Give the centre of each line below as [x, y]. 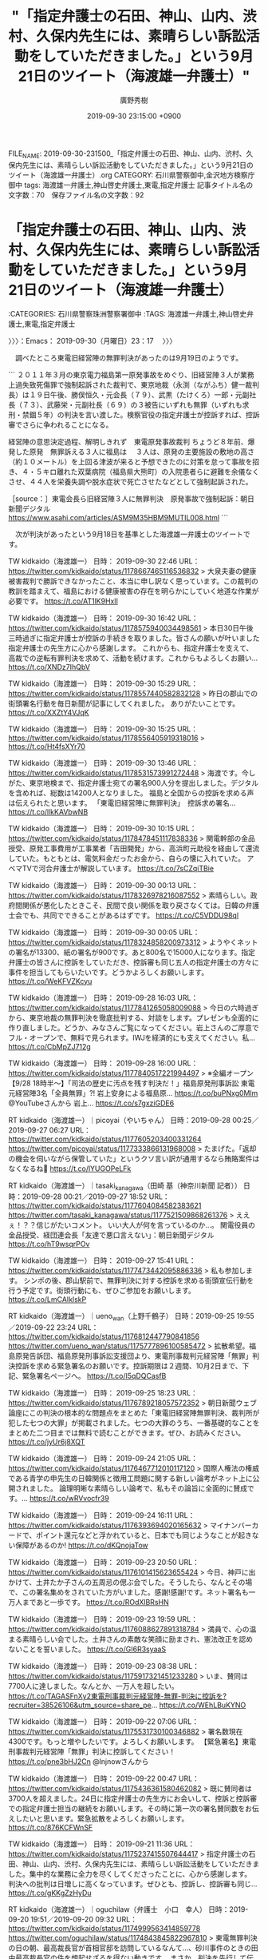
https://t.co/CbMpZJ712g [50, 1046]
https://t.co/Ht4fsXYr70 [47, 746]
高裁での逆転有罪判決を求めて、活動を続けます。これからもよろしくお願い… [133, 658]
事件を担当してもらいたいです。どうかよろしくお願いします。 [108, 972]
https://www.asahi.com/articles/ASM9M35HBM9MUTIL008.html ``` [118, 517]
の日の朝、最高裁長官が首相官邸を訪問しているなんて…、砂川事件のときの [130, 1948]
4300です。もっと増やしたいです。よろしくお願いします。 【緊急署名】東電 [132, 1742]
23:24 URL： [77, 1328]
